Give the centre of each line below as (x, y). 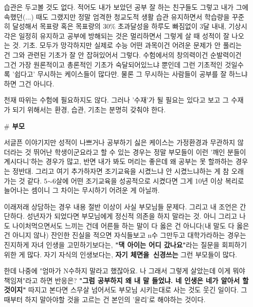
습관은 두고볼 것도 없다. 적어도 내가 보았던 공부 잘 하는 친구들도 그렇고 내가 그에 (126, 7)
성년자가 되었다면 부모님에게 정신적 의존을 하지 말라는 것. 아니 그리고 (132, 216)
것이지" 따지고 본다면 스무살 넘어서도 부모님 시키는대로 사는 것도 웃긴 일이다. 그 (126, 290)
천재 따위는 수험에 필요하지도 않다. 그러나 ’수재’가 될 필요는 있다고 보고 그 (117, 100)
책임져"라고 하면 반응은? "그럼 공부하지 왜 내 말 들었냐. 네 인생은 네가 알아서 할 (126, 280)
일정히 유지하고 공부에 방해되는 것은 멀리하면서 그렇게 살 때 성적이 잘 (124, 35)
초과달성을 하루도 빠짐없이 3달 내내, (172, 26)
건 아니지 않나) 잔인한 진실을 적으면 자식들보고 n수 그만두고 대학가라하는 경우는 (125, 235)
